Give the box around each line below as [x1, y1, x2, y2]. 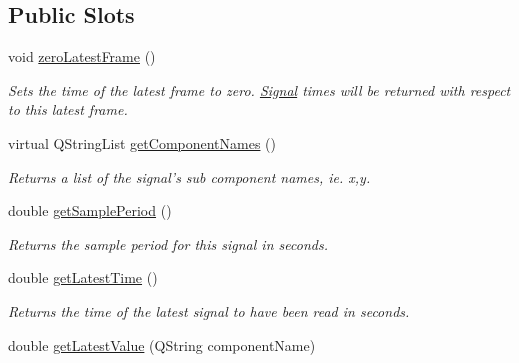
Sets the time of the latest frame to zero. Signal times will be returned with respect [8, 79, 511, 100]
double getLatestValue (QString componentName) [8, 334, 316, 355]
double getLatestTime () [8, 267, 158, 288]
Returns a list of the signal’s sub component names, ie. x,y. [8, 166, 371, 187]
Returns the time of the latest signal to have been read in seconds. [8, 300, 410, 321]
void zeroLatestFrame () [8, 46, 156, 67]
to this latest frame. [8, 99, 128, 120]
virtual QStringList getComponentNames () [8, 132, 277, 153]
